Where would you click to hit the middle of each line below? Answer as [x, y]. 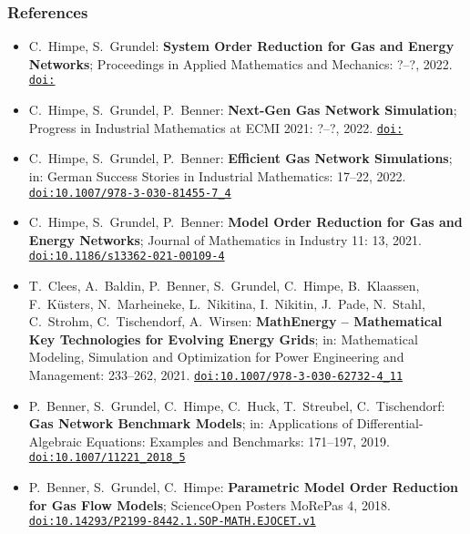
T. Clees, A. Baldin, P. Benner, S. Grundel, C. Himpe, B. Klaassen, [224, 285]
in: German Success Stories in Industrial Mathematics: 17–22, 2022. [217, 175]
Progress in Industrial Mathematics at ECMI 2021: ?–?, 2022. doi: [216, 127]
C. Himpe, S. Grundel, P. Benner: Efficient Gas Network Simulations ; [240, 158]
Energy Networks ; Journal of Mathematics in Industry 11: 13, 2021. [225, 239]
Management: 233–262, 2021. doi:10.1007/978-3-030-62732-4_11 [216, 374]
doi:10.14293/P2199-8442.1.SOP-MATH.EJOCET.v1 [172, 522]
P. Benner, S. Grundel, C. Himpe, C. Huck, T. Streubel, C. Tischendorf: [237, 405]
